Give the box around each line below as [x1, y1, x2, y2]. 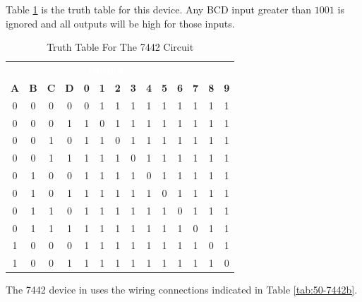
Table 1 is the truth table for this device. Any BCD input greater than [6, 2, 312, 16]
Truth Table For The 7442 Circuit [47, 40, 194, 54]
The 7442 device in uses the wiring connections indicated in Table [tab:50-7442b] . [6, 282, 358, 297]
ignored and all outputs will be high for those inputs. [6, 16, 235, 30]
